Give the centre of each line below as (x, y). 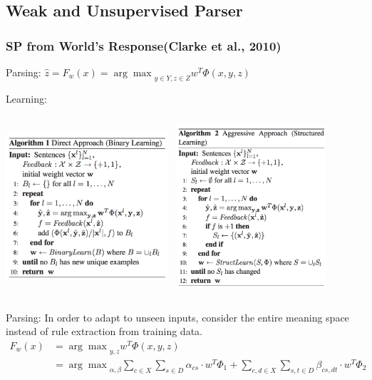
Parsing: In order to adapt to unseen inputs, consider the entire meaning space (177, 317)
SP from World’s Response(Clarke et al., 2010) (144, 45)
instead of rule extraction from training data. (104, 331)
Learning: (26, 98)
